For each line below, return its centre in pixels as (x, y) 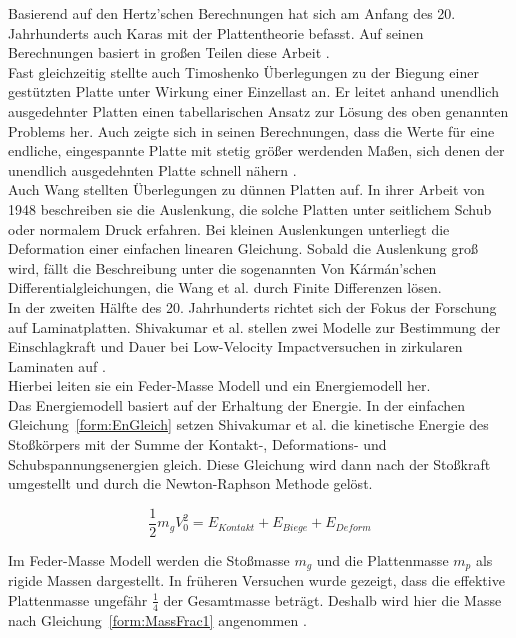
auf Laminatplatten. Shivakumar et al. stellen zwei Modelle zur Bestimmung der (254, 326)
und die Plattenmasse (382, 559)
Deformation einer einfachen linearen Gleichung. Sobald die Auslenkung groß (243, 248)
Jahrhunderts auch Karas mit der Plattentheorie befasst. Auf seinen (216, 32)
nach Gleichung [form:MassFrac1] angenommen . (157, 619)
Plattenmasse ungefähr (78, 599)
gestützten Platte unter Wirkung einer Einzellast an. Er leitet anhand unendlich (253, 91)
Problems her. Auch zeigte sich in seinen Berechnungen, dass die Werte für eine (251, 130)
